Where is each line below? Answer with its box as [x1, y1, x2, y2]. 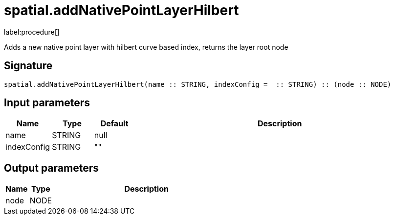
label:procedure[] [4, 27, 60, 36]
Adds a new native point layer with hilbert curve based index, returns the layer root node [4, 42, 288, 51]
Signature [4, 60, 53, 72]
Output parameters [4, 161, 99, 174]
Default [100, 119, 129, 129]
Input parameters [4, 97, 90, 109]
